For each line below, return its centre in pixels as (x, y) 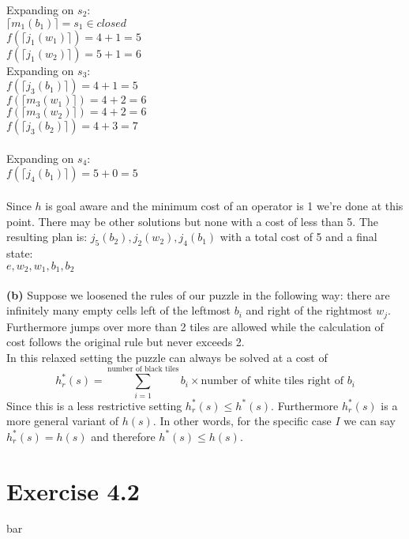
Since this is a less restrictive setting (94, 405)
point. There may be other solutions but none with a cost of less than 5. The (193, 221)
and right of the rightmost (309, 310)
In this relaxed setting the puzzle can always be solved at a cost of (167, 357)
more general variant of (63, 421)
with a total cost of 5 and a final (298, 237)
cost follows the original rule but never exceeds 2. (126, 342)
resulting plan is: (47, 237)
